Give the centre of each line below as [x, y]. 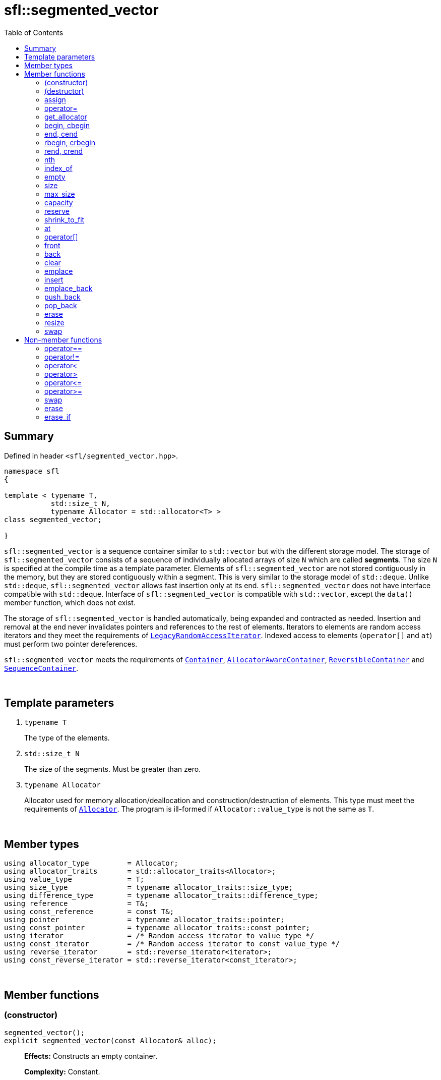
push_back [62, 297]
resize [54, 322]
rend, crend [64, 151]
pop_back [61, 305]
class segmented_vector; [53, 519]
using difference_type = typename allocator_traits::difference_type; [161, 896]
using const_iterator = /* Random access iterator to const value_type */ [172, 944]
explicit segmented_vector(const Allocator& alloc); [110, 1040]
